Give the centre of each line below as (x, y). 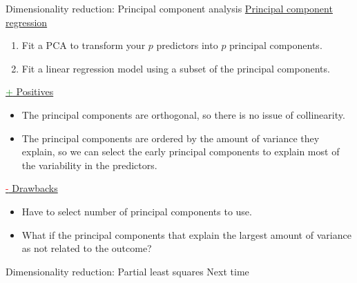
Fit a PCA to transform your (84, 45)
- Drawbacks (32, 188)
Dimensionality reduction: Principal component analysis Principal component (169, 8)
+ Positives (30, 91)
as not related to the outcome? (87, 248)
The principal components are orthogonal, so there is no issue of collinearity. (183, 114)
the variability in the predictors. (89, 165)
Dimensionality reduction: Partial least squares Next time (127, 271)
